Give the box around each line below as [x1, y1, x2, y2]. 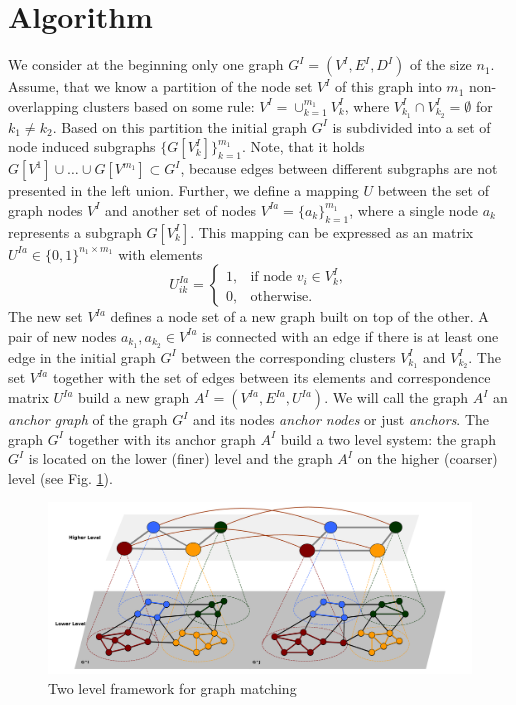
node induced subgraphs [8, 136, 156, 157]
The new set [8, 306, 83, 327]
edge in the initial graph [8, 346, 156, 367]
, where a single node [349, 199, 478, 220]
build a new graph [78, 387, 190, 408]
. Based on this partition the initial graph [52, 116, 308, 137]
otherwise [250, 289, 309, 304]
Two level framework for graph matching [48, 677, 297, 698]
